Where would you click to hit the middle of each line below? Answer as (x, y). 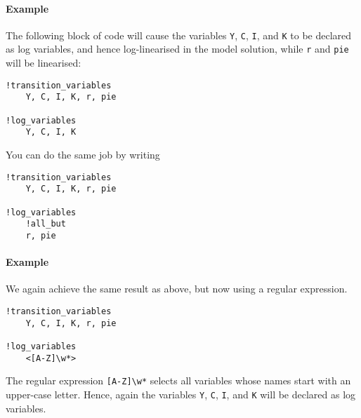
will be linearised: (44, 63)
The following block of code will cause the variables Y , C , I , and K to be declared (179, 35)
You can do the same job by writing (83, 154)
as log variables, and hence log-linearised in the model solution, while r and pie (177, 49)
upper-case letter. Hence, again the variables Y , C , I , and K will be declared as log (181, 394)
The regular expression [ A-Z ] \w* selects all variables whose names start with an (178, 380)
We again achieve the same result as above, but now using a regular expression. (177, 289)
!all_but (46, 224)
